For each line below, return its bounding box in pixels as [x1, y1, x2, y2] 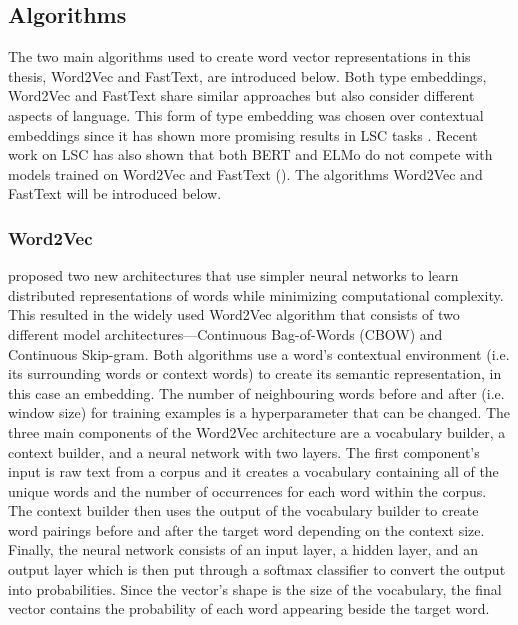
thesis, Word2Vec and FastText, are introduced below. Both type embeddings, [8, 65, 487, 86]
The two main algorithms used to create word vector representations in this [8, 46, 471, 67]
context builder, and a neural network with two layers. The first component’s [8, 441, 480, 462]
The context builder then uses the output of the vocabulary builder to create [8, 500, 479, 521]
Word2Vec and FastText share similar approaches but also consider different [8, 85, 475, 106]
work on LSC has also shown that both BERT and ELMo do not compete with [8, 144, 493, 165]
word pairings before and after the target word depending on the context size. [8, 519, 485, 540]
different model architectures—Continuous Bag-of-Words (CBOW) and [8, 323, 443, 344]
